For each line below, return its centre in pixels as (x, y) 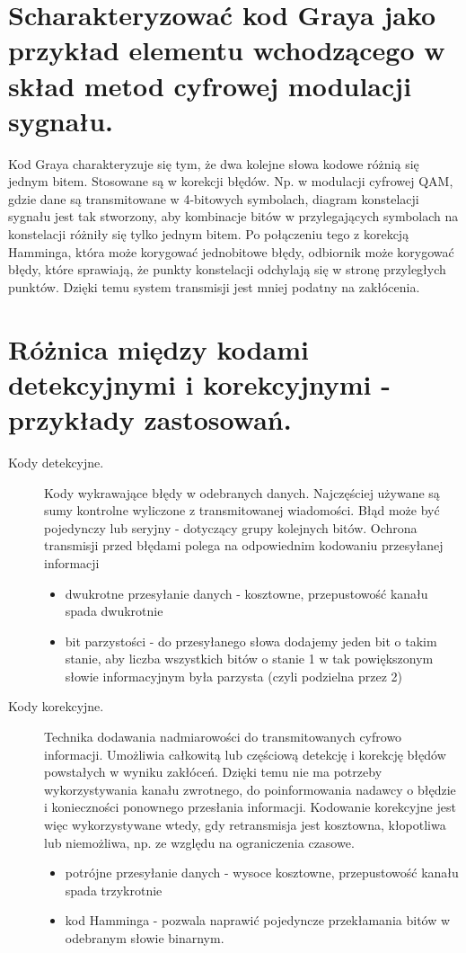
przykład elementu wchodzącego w (227, 50)
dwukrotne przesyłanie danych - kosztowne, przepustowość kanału (246, 593)
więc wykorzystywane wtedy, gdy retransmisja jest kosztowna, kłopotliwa (245, 825)
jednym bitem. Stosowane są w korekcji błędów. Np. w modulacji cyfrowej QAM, (231, 181)
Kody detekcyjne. (56, 462)
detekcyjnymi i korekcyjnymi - (199, 383)
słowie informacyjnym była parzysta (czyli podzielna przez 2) (234, 676)
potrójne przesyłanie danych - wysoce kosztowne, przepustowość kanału (262, 873)
